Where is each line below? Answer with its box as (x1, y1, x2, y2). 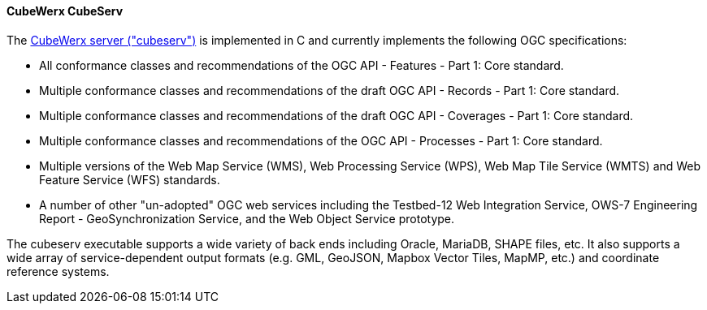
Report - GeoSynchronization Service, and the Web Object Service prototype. (39, 211, 455, 226)
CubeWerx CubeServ (7, 4, 124, 18)
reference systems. (7, 264, 110, 278)
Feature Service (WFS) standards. (39, 172, 220, 187)
